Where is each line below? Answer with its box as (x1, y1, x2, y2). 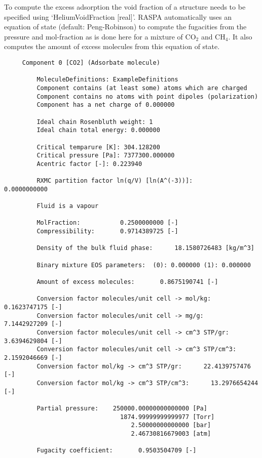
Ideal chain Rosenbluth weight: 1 (36, 118, 153, 126)
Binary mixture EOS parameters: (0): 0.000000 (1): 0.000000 (36, 261, 251, 269)
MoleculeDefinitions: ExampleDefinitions (36, 76, 178, 84)
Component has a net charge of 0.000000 (36, 101, 175, 109)
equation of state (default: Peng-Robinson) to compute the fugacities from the (4, 21, 247, 32)
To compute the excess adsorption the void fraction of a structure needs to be (4, 2, 246, 12)
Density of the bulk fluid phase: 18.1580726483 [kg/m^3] (36, 244, 254, 252)
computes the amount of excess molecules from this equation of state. (4, 41, 220, 52)
